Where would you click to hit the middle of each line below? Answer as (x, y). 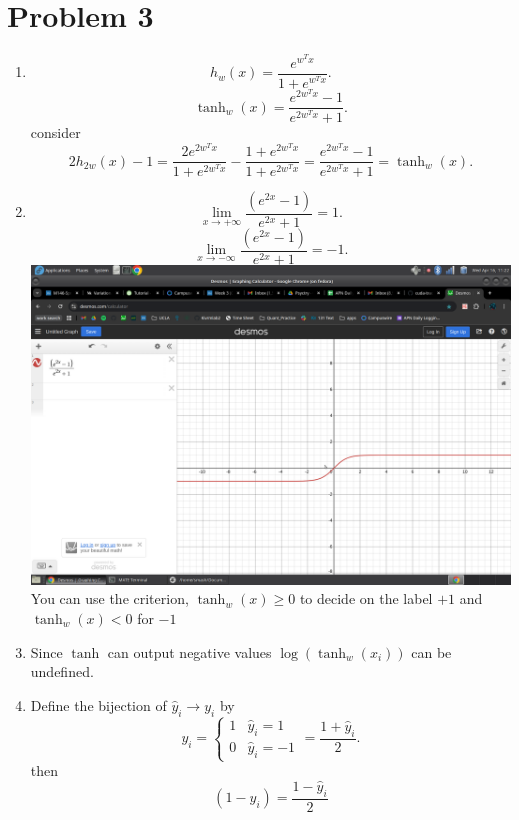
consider (55, 131)
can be (431, 651)
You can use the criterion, (109, 598)
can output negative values (189, 651)
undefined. (62, 671)
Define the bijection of (98, 704)
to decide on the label (366, 598)
